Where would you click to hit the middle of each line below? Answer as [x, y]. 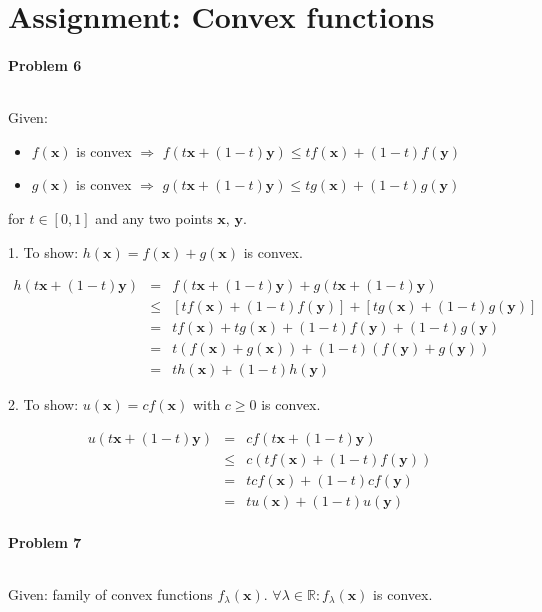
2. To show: [43, 404]
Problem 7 [45, 541]
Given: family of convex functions [110, 593]
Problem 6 [45, 64]
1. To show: [43, 251]
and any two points [154, 217]
